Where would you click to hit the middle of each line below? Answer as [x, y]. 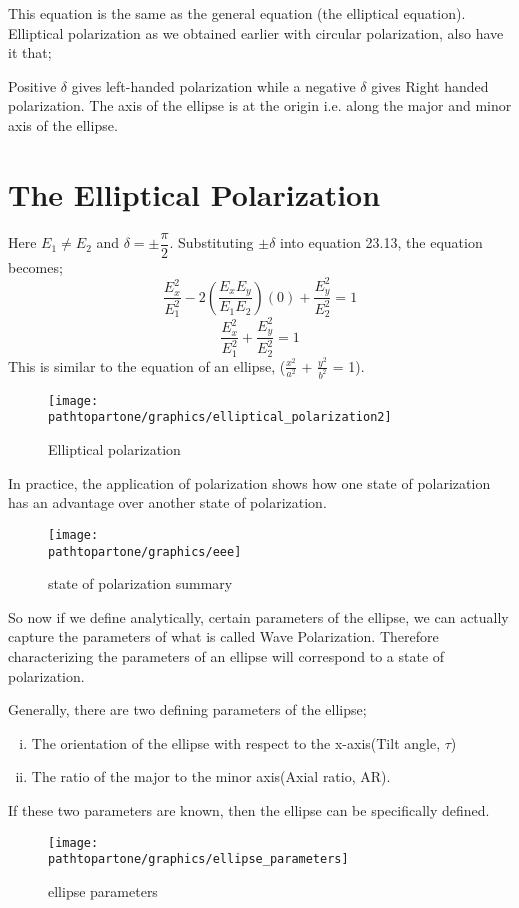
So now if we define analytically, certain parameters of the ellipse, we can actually [258, 616]
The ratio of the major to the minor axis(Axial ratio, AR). [211, 776]
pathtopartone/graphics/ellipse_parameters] [198, 859]
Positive [32, 85]
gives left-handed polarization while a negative [213, 85]
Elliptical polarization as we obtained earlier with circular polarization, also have [256, 32]
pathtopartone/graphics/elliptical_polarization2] [220, 417]
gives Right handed [430, 85]
